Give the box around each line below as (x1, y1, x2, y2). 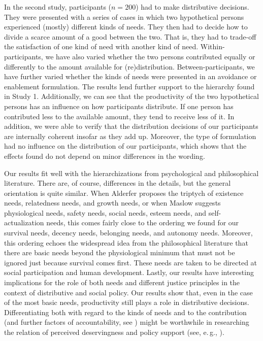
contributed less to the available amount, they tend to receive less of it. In (4, 111, 235, 121)
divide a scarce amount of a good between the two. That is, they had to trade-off (4, 31, 256, 42)
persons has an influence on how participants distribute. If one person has (4, 100, 234, 111)
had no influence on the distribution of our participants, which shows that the (4, 141, 247, 151)
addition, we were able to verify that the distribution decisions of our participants (4, 121, 258, 131)
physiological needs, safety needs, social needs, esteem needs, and (4, 207, 207, 218)
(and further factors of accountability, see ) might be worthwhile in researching (4, 317, 249, 327)
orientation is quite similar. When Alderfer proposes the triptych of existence (4, 187, 244, 198)
